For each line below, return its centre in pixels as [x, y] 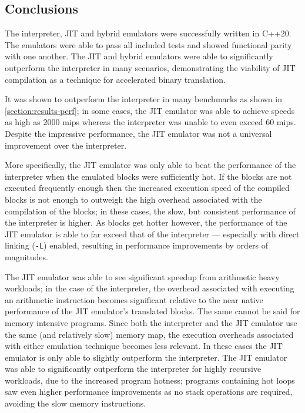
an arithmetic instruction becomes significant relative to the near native [134, 299]
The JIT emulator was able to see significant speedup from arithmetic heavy [142, 276]
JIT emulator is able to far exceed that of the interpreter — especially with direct [152, 234]
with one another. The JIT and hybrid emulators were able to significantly [139, 56]
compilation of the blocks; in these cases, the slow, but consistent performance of [150, 211]
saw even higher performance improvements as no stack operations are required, [149, 392]
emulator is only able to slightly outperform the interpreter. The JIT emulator [146, 357]
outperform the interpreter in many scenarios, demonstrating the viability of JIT [150, 67]
